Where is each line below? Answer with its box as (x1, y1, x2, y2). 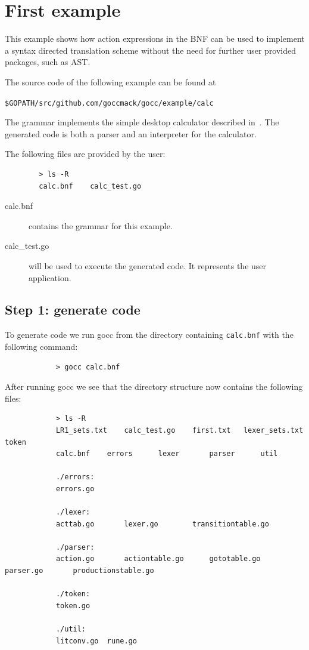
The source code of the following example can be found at (5, 75, 216, 88)
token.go (55, 601, 90, 610)
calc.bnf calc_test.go (39, 181, 142, 190)
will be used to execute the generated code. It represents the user (29, 259, 267, 272)
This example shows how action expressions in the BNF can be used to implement (5, 32, 305, 45)
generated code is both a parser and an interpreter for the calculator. (5, 127, 257, 140)
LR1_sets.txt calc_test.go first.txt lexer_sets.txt (55, 426, 304, 435)
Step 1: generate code (5, 300, 141, 319)
